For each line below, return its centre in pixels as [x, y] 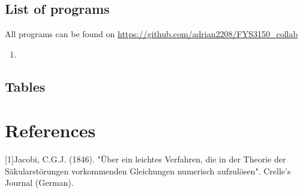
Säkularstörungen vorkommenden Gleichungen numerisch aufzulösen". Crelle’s [148, 171]
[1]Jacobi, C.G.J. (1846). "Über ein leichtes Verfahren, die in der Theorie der [145, 159]
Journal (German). [39, 183]
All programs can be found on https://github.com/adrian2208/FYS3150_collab [151, 34]
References [50, 130]
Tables [25, 86]
